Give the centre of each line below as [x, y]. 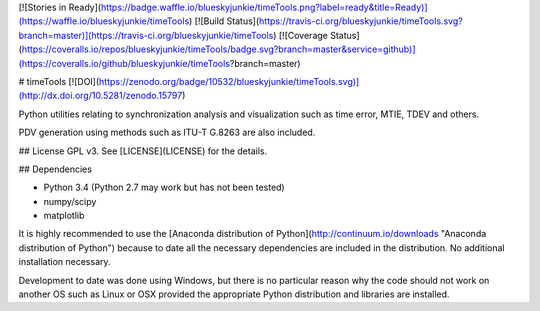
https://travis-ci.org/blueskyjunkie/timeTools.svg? [361, 21]
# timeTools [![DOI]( [59, 81]
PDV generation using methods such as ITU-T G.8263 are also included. [167, 132]
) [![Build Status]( [224, 21]
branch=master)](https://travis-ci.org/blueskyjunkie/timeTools [146, 35]
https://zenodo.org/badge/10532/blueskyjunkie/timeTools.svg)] [229, 81]
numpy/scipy [70, 201]
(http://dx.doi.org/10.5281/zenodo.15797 [100, 96]
